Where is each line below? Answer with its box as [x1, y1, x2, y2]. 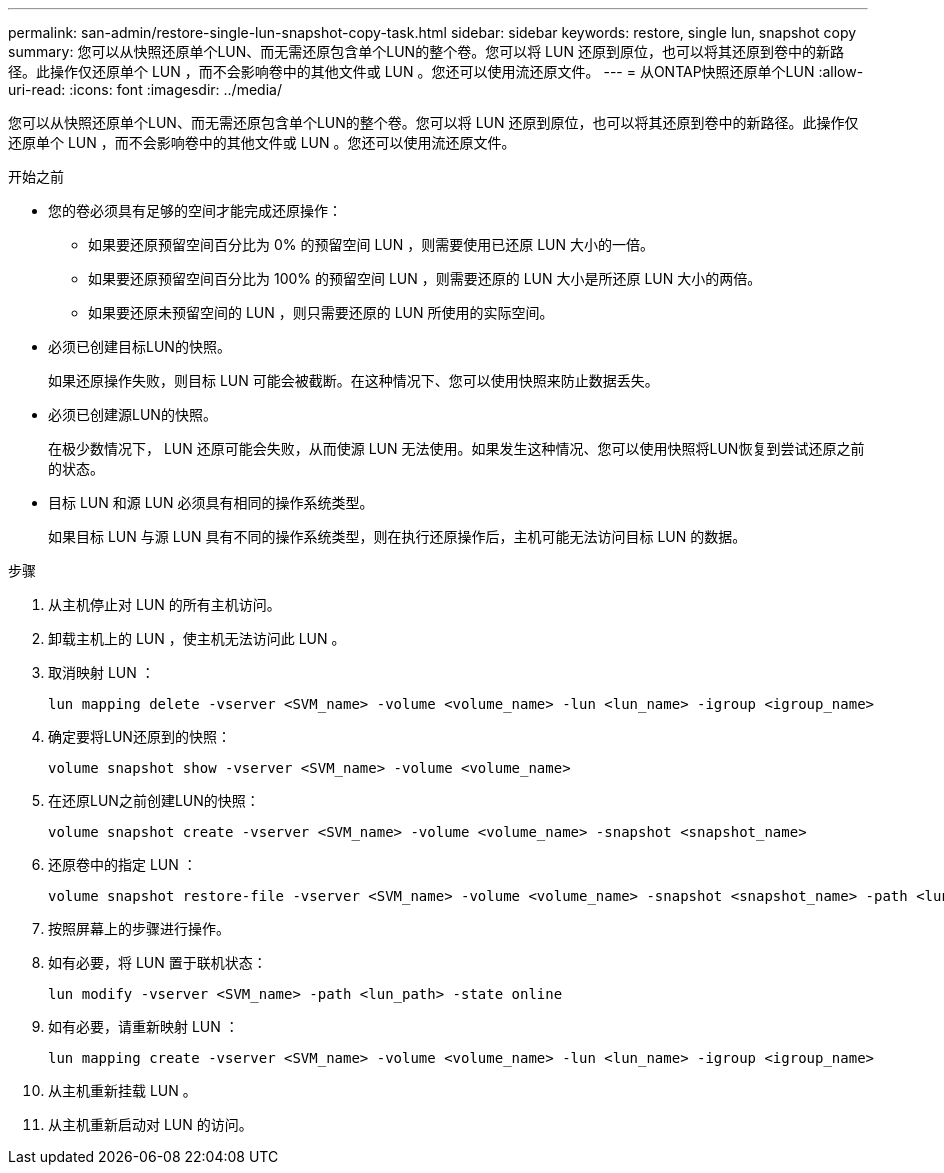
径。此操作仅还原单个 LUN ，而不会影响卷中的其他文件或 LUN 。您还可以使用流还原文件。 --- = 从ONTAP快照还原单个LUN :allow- [8, 63, 864, 80]
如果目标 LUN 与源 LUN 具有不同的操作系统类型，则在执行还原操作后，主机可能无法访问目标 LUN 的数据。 [48, 528, 747, 545]
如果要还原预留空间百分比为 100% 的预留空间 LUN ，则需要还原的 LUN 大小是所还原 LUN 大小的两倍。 [88, 270, 762, 287]
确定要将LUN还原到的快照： [48, 728, 231, 745]
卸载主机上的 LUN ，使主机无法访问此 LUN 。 [48, 630, 346, 647]
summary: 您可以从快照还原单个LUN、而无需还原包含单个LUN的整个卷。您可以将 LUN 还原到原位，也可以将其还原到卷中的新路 [8, 43, 844, 60]
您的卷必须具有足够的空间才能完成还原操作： [48, 202, 342, 219]
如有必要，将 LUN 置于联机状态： [48, 954, 267, 971]
